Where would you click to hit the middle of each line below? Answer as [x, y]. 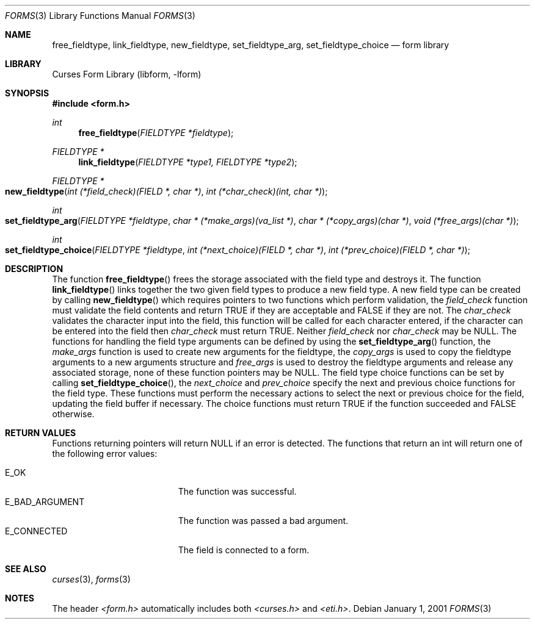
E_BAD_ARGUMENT [45, 502]
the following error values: [105, 454]
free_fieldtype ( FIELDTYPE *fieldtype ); [156, 133]
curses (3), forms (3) [91, 579]
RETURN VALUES [41, 433]
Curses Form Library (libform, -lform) [127, 74]
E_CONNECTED [36, 531]
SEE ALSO [26, 569]
